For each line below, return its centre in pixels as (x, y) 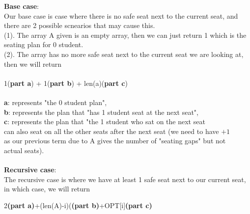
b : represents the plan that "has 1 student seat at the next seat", (101, 112)
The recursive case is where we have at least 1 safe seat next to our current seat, (125, 179)
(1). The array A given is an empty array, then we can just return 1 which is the (125, 35)
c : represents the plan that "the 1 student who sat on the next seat (105, 121)
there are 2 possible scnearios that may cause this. (80, 25)
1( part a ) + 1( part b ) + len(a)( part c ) (66, 83)
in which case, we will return (47, 189)
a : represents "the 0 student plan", (56, 102)
